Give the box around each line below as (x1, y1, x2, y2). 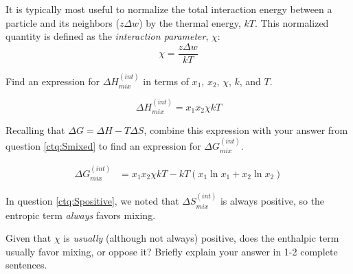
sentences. (5, 258, 47, 272)
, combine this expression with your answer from (144, 123, 348, 137)
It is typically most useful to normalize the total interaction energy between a (5, 2, 332, 16)
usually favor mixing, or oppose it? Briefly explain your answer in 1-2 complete (5, 244, 338, 258)
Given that (5, 231, 52, 245)
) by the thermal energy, (139, 15, 241, 30)
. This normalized (254, 15, 329, 30)
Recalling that (5, 123, 65, 137)
